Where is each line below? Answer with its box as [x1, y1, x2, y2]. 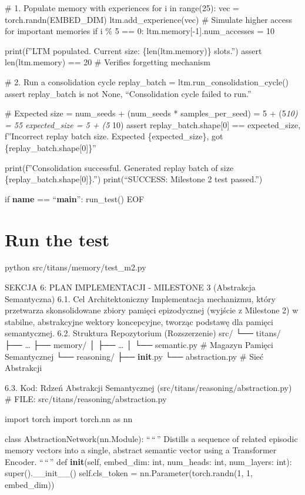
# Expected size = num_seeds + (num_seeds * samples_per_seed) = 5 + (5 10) [5, 107, 298, 119]
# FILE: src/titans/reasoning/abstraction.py [5, 393, 167, 405]
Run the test [5, 227, 110, 251]
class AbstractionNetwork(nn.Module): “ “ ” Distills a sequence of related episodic [5, 432, 298, 444]
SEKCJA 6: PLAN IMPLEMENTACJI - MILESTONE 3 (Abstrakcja [5, 281, 256, 293]
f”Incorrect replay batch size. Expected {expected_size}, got [5, 130, 223, 142]
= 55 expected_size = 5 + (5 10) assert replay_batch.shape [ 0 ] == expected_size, [5, 118, 301, 131]
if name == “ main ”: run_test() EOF [5, 192, 145, 205]
